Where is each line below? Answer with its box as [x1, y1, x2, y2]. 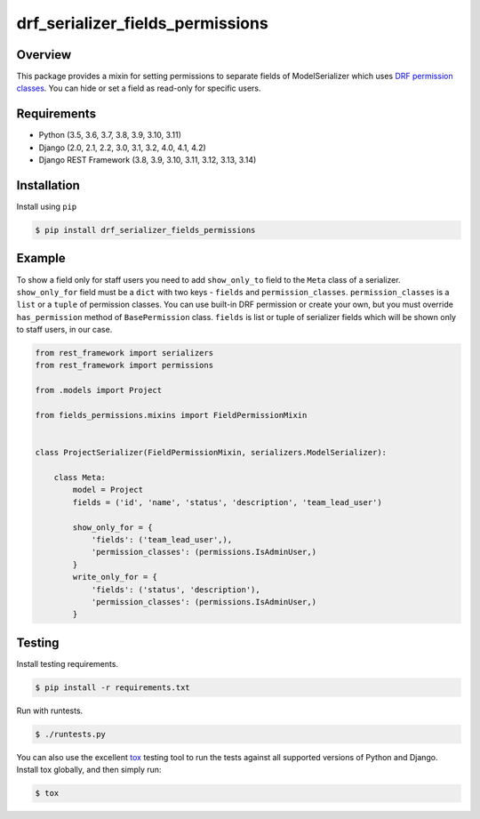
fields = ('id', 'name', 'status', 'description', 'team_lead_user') [72, 497, 382, 507]
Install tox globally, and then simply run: [16, 765, 162, 775]
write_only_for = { [72, 572, 157, 582]
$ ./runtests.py [35, 729, 107, 739]
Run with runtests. [16, 705, 84, 716]
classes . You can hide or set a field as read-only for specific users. [16, 83, 261, 93]
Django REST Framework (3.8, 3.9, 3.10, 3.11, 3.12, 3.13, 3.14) [38, 155, 257, 165]
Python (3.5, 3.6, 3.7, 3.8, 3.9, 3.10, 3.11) [38, 130, 182, 141]
